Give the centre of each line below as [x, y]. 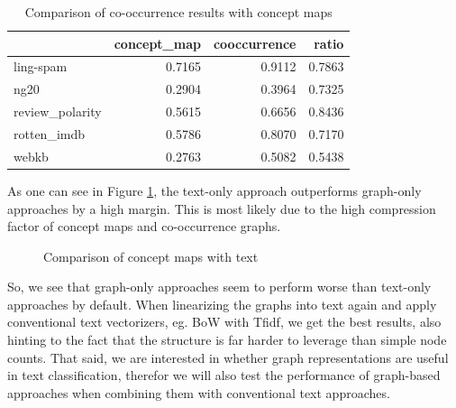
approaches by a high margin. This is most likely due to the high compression [222, 208]
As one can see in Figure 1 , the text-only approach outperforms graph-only [214, 190]
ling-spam [41, 66]
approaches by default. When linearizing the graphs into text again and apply [222, 304]
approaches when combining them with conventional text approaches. [199, 392]
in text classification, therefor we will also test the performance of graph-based [224, 375]
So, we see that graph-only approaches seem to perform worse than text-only [219, 287]
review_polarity [58, 111]
